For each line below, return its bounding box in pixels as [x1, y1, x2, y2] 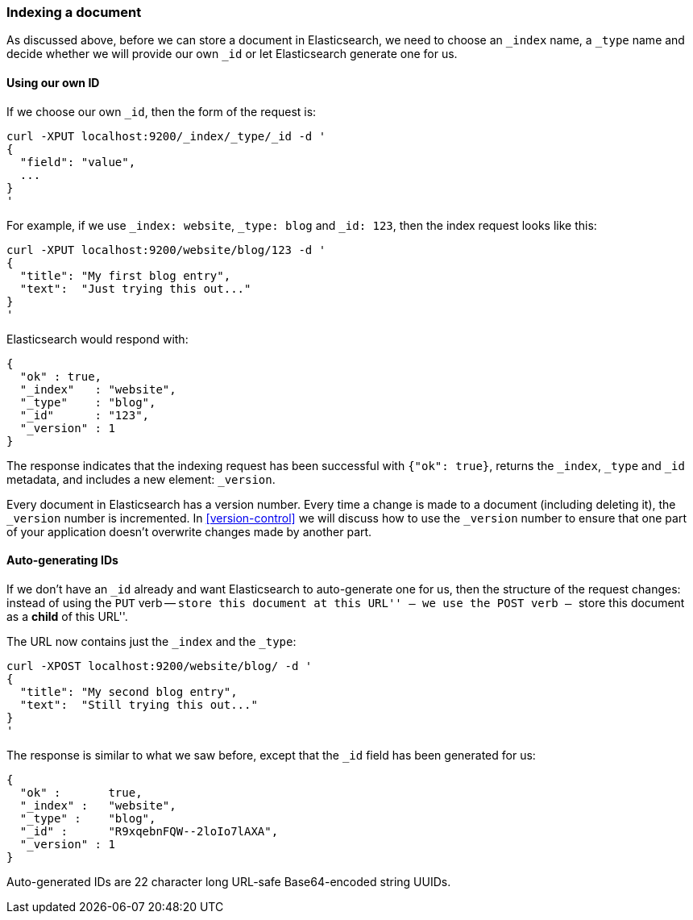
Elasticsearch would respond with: [6, 331, 189, 346]
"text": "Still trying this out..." [19, 697, 258, 711]
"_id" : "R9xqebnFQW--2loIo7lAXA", [19, 824, 279, 838]
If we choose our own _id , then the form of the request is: [6, 104, 317, 119]
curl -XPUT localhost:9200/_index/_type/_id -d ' [6, 129, 326, 143]
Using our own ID [6, 75, 100, 90]
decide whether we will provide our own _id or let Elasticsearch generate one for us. [6, 47, 458, 61]
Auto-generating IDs [6, 553, 118, 568]
